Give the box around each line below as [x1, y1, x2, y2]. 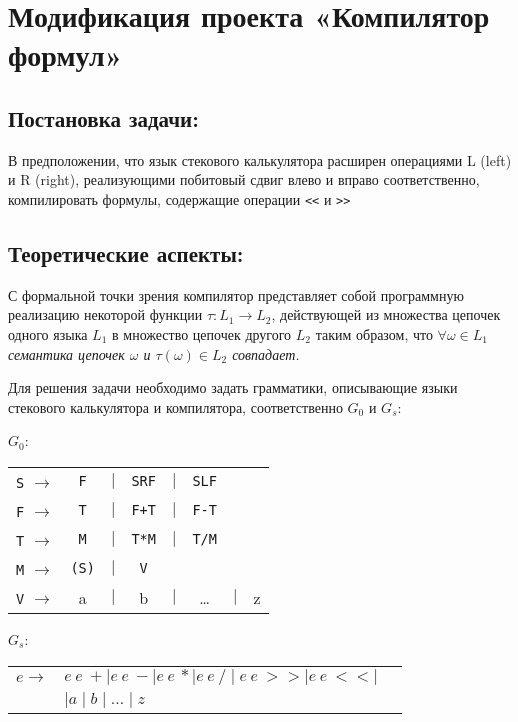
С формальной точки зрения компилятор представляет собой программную [8, 284, 464, 305]
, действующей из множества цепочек [271, 304, 501, 325]
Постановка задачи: [8, 102, 199, 133]
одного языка [8, 324, 88, 344]
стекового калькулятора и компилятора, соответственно [8, 396, 343, 417]
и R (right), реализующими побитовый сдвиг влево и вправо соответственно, [8, 169, 480, 190]
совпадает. [232, 343, 300, 364]
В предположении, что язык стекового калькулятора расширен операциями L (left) [8, 149, 512, 170]
